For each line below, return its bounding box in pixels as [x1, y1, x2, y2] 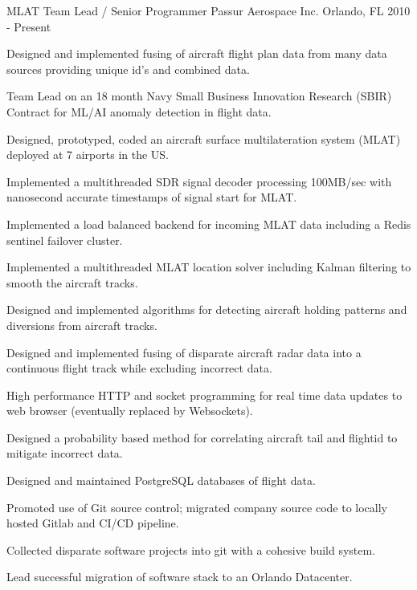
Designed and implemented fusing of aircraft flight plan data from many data [6, 45, 387, 62]
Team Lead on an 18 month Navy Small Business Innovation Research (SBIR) [6, 87, 392, 104]
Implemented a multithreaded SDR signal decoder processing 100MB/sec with [6, 173, 392, 189]
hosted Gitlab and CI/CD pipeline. [6, 515, 179, 531]
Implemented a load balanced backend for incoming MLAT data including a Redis [6, 215, 411, 232]
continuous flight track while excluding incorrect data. [6, 360, 272, 376]
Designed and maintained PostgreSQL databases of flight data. [6, 472, 316, 489]
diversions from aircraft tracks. [6, 316, 157, 333]
